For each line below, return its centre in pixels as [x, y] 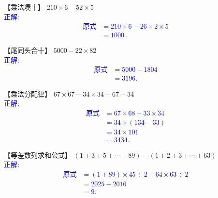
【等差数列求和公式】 [38, 155]
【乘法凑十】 [24, 7]
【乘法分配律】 [28, 93]
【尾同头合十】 [28, 50]
